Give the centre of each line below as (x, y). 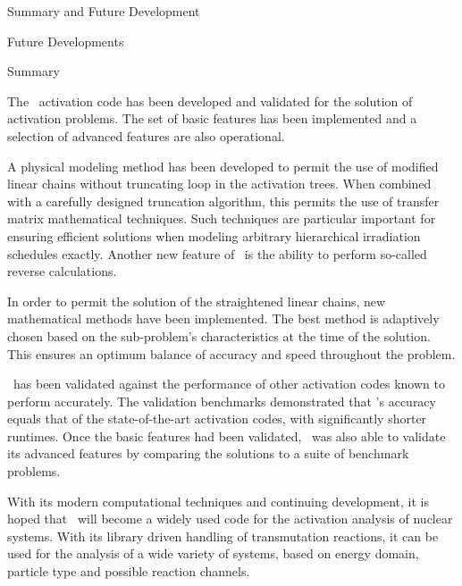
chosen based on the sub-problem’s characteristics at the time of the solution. (219, 335)
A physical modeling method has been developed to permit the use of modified (223, 166)
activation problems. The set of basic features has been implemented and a (212, 118)
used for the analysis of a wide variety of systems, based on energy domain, (213, 553)
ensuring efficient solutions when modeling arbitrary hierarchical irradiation (214, 235)
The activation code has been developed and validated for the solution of (210, 100)
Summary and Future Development (104, 11)
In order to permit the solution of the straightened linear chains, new (197, 301)
